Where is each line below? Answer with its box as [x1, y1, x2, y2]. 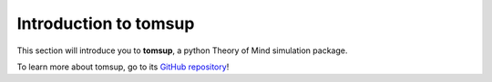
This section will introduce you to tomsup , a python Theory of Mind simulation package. [16, 45, 348, 56]
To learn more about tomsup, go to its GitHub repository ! [16, 61, 230, 72]
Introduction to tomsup [16, 14, 195, 33]
